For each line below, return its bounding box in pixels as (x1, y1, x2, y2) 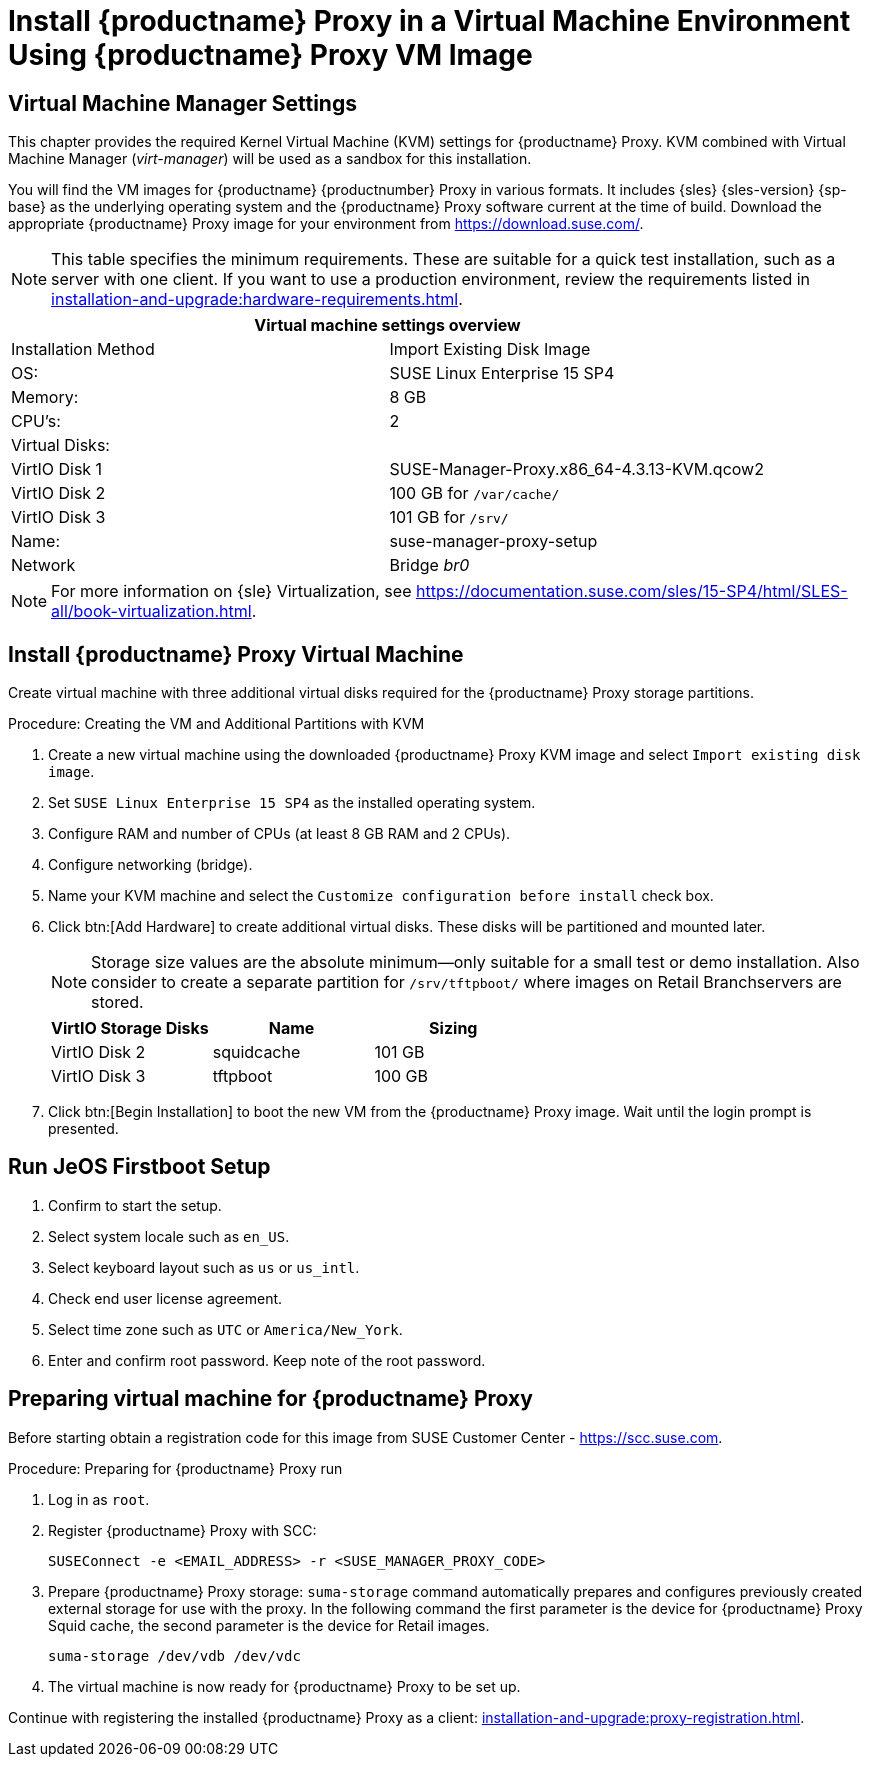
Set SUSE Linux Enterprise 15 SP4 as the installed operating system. (48, 794, 536, 812)
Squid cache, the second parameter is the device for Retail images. (48, 1616, 490, 1634)
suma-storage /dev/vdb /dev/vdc (48, 1647, 301, 1664)
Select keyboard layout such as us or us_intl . (48, 1258, 360, 1276)
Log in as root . (48, 1490, 150, 1508)
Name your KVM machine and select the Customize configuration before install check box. (48, 887, 714, 905)
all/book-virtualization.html (51, 601, 252, 622)
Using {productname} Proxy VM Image (8, 38, 533, 72)
